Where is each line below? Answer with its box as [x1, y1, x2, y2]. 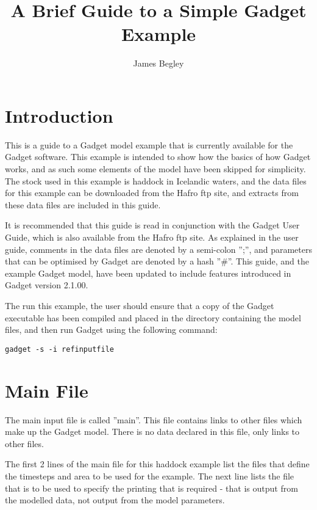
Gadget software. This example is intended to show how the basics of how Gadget [5, 150, 311, 163]
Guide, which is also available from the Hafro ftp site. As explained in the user [5, 231, 299, 243]
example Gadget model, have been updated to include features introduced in [5, 266, 291, 279]
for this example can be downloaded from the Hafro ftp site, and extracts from [5, 186, 299, 199]
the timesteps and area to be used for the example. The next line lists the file [5, 469, 294, 482]
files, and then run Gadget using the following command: [5, 323, 218, 336]
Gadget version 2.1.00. [5, 279, 88, 291]
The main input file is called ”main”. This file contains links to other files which [5, 413, 302, 426]
